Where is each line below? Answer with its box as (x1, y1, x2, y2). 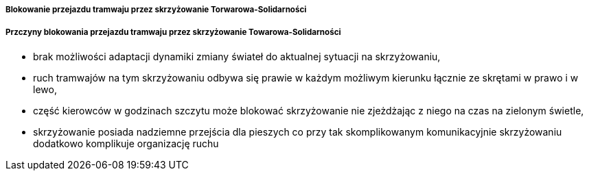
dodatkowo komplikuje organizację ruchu (33, 137, 219, 149)
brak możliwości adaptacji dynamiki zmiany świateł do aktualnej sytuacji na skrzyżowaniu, (33, 50, 441, 62)
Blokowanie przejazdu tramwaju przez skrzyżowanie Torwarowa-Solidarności (5, 5, 307, 14)
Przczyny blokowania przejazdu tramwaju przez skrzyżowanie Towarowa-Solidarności (5, 27, 341, 38)
